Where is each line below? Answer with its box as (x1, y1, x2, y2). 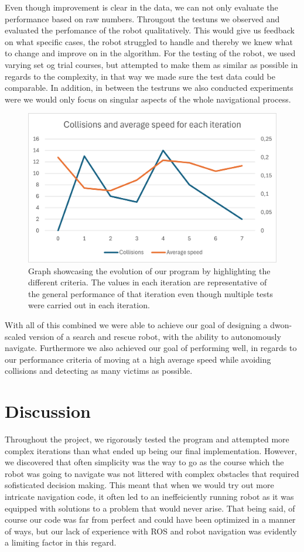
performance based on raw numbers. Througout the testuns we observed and (5, 12, 280, 25)
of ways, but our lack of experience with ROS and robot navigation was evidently (5, 524, 297, 537)
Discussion (5, 399, 91, 423)
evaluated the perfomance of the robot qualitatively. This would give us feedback (5, 24, 295, 36)
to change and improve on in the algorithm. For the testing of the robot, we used (5, 47, 296, 59)
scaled (5, 330, 26, 342)
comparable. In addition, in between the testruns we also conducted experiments (5, 81, 293, 94)
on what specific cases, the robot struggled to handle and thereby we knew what (5, 35, 293, 47)
